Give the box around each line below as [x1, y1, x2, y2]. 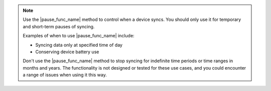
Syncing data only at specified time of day [35, 42, 123, 48]
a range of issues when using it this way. [23, 72, 107, 78]
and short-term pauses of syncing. [23, 23, 95, 29]
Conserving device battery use [35, 49, 99, 55]
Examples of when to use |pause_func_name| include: [23, 33, 135, 39]
